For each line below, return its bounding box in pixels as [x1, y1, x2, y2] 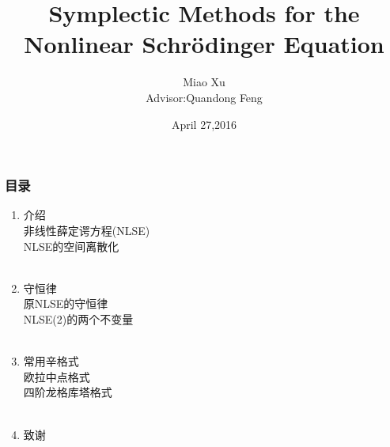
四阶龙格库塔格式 [23, 384, 112, 400]
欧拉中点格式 [23, 368, 90, 384]
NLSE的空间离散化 [23, 237, 119, 254]
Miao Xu [183, 74, 225, 90]
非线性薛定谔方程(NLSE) [23, 222, 150, 238]
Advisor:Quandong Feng [146, 89, 263, 105]
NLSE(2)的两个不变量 [23, 310, 134, 327]
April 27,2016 [171, 116, 237, 132]
